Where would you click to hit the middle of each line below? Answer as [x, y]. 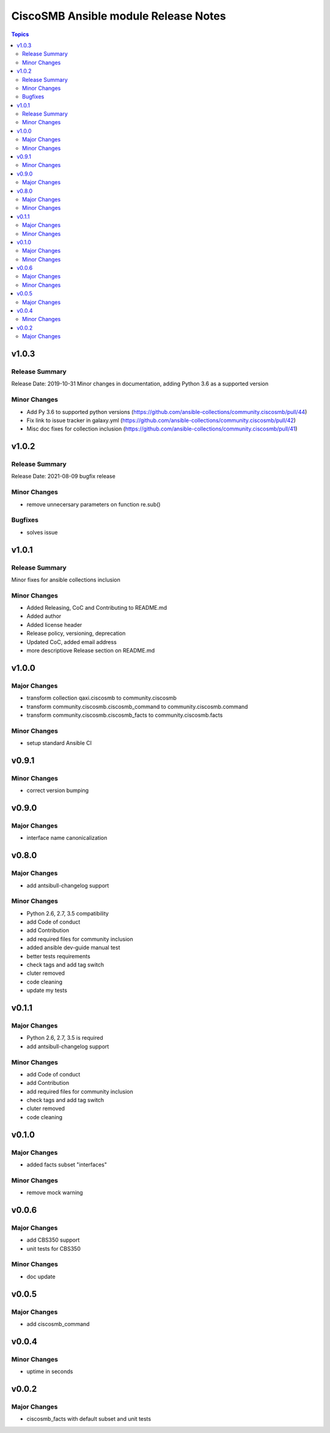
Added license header [54, 624]
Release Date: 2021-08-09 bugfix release [63, 476]
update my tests [47, 990]
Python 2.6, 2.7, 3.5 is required [65, 1038]
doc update [41, 1276]
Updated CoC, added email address [72, 642]
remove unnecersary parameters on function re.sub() [94, 504]
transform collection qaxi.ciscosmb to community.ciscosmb [102, 698]
